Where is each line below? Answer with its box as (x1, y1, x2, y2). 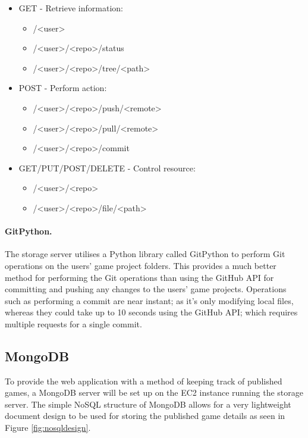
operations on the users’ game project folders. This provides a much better (5, 259, 276, 271)
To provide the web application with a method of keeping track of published (5, 374, 282, 387)
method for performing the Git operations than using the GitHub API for (5, 271, 274, 283)
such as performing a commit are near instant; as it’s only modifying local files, (5, 294, 294, 306)
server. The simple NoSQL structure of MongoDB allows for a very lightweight (5, 398, 291, 410)
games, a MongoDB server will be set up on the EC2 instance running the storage (5, 386, 303, 399)
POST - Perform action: (18, 82, 107, 94)
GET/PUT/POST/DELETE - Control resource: (18, 161, 196, 174)
